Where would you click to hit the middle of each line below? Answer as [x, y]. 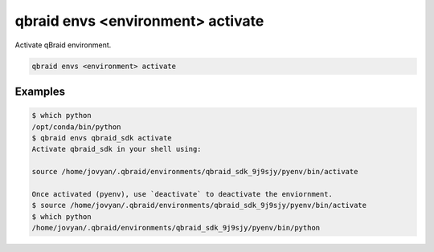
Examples [40, 91]
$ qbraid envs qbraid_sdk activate [102, 138]
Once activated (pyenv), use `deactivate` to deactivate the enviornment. [182, 194]
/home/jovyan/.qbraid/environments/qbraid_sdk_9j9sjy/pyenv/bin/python [176, 228]
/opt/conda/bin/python [76, 127]
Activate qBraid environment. [63, 45]
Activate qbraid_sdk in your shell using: [117, 149]
